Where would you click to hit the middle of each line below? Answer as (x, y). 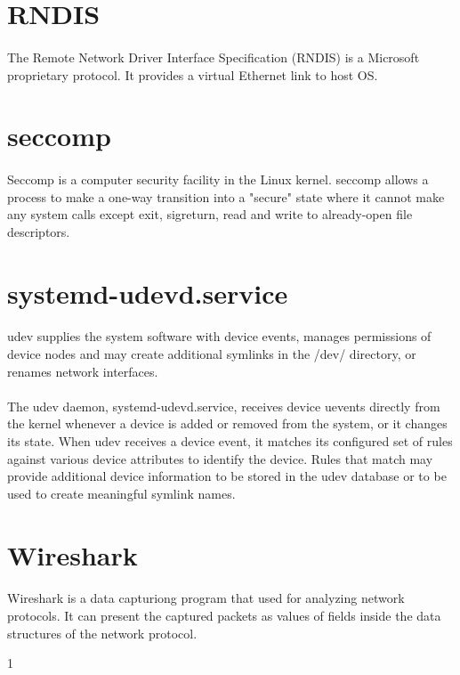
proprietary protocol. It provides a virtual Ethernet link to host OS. (193, 74)
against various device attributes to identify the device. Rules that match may (220, 458)
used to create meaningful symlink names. (121, 493)
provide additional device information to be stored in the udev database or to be (227, 476)
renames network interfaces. (83, 371)
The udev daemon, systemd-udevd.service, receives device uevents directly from (224, 406)
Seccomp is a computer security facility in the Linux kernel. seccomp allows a (218, 179)
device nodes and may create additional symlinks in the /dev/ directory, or (212, 354)
